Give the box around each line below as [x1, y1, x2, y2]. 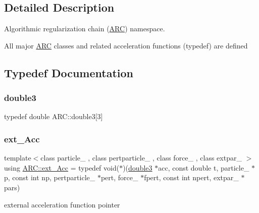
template [4, 152, 31, 163]
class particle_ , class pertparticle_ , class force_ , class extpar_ [40, 152, 242, 163]
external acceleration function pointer [4, 199, 120, 209]
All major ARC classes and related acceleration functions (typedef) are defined [4, 40, 248, 50]
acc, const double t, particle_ [158, 162, 249, 173]
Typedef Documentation [4, 65, 133, 80]
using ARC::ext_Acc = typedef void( [4, 162, 120, 173]
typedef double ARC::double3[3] [4, 111, 103, 122]
